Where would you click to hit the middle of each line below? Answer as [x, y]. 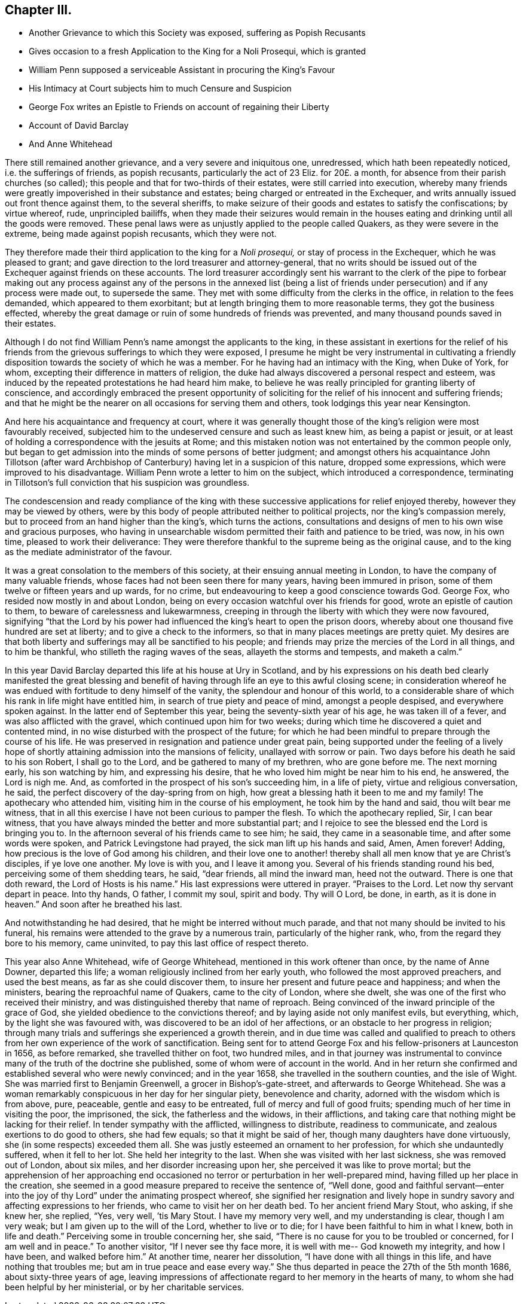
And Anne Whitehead [71, 144]
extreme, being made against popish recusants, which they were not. [141, 234]
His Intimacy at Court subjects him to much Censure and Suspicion [160, 89]
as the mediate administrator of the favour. [88, 552]
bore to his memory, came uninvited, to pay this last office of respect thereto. [157, 943]
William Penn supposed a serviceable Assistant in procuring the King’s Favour [182, 70]
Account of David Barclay [79, 126]
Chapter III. [39, 10]
